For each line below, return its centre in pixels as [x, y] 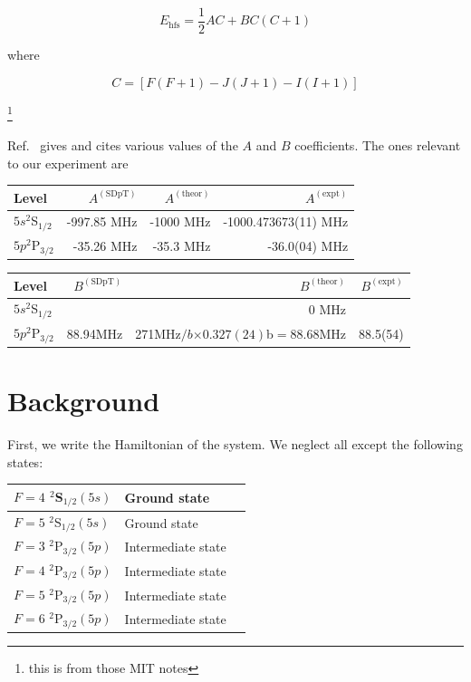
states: [25, 461]
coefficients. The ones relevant [378, 144]
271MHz [158, 334]
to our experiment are [68, 163]
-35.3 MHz [182, 246]
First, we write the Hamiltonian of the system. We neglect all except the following [235, 444]
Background [84, 401]
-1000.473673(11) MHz [286, 221]
